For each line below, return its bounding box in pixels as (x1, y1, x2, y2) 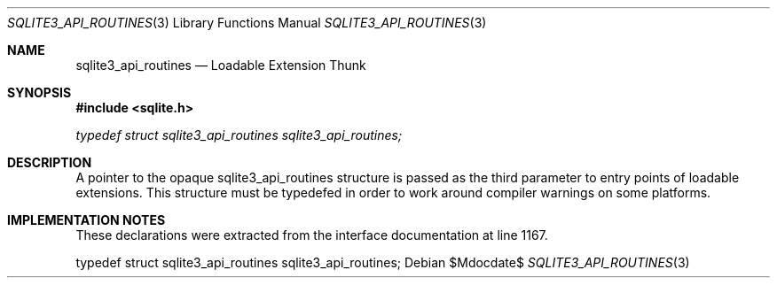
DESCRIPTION (7, 155, 92, 170)
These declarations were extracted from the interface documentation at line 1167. (75, 227, 548, 243)
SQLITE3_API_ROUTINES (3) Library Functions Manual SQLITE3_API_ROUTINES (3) (7, 15, 487, 30)
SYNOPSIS (7, 85, 72, 100)
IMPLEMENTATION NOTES (7, 212, 166, 227)
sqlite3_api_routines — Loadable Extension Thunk (75, 58, 366, 73)
